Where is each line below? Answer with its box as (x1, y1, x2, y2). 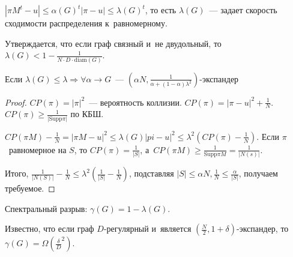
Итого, (5, 167, 29, 180)
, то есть (145, 4, 177, 16)
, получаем (238, 167, 278, 180)
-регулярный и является (103, 222, 192, 235)
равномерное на (8, 143, 67, 156)
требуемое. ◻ (5, 182, 55, 195)
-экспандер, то (236, 222, 289, 235)
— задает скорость (209, 4, 277, 16)
